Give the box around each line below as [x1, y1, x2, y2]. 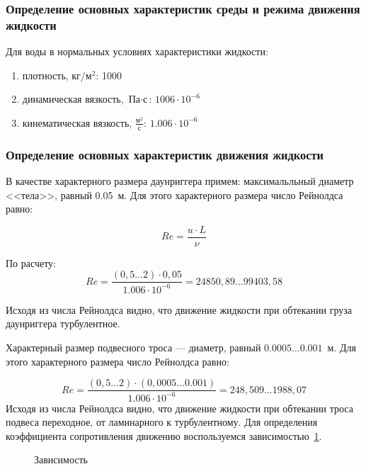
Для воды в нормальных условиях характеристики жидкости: [6, 44, 268, 59]
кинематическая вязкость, [22, 115, 132, 130]
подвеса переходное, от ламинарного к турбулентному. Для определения [6, 414, 318, 429]
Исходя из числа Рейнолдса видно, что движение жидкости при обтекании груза [6, 302, 352, 317]
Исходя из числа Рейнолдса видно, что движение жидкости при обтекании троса [6, 400, 353, 415]
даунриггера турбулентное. [6, 316, 120, 331]
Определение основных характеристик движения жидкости [6, 145, 324, 163]
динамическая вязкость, [22, 91, 124, 106]
